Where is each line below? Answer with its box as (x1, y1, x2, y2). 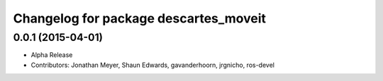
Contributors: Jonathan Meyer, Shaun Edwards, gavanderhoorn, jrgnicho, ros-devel (30, 61, 274, 69)
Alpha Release (30, 51, 73, 59)
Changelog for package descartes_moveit (13, 11, 266, 26)
